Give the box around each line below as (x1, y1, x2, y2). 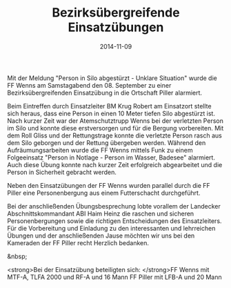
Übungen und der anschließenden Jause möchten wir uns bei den (7, 231, 195, 240)
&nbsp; (7, 252, 28, 260)
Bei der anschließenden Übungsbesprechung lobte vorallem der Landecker (7, 202, 221, 210)
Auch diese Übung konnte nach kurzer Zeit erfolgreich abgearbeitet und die (7, 160, 223, 169)
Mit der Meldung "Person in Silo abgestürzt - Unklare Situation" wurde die (7, 74, 217, 82)
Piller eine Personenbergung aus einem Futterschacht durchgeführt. (7, 189, 201, 197)
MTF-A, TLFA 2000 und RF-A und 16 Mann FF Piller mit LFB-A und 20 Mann (7, 273, 222, 281)
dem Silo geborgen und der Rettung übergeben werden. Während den (7, 138, 206, 146)
